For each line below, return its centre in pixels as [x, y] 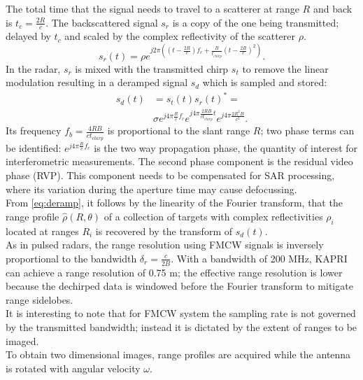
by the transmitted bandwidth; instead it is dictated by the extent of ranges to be [181, 326]
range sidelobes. [40, 299]
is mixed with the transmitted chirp [152, 68]
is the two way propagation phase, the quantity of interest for [226, 147]
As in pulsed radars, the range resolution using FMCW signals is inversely [165, 245]
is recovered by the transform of [164, 231]
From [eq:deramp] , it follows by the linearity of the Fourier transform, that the [174, 203]
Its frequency [34, 131]
